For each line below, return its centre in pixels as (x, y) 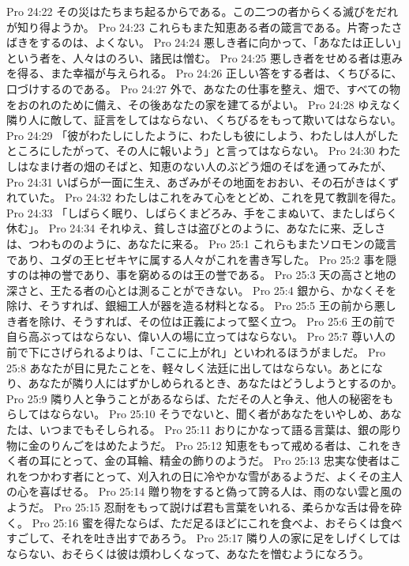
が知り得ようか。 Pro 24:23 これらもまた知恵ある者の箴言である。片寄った (199, 26)
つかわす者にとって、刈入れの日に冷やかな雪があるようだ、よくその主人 (215, 475)
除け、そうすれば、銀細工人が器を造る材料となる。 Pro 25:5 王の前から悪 (196, 306)
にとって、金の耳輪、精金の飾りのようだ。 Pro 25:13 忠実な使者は (220, 460)
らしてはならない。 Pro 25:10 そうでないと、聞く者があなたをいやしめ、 (193, 414)
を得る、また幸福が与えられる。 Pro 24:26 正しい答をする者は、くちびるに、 (204, 73)
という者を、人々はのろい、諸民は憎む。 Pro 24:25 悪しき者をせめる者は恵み (204, 57)
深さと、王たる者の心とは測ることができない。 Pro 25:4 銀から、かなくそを (202, 290)
